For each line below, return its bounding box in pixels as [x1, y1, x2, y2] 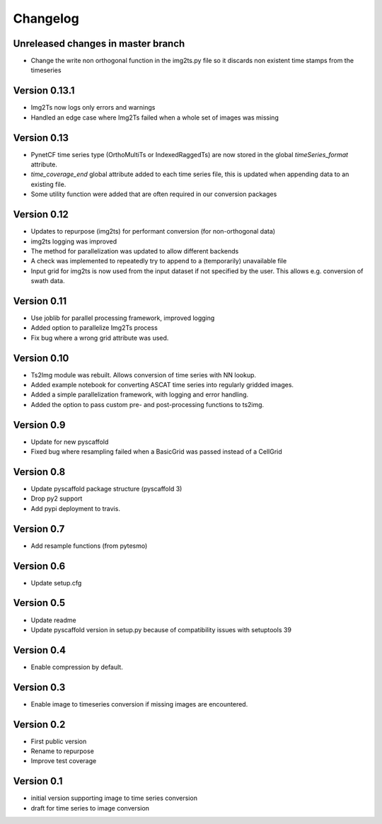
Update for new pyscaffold [30, 437, 109, 446]
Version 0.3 [13, 681, 66, 693]
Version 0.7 [13, 522, 65, 534]
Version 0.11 [13, 294, 67, 307]
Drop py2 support [30, 494, 83, 503]
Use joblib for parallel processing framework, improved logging [30, 314, 215, 322]
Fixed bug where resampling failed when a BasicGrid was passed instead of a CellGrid [30, 447, 282, 456]
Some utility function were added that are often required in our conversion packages [30, 190, 277, 198]
